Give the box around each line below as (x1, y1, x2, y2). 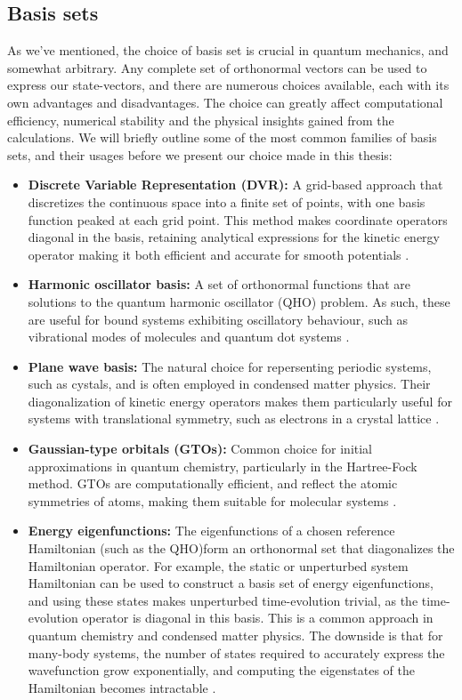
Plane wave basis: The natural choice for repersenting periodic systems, (28, 357, 432, 375)
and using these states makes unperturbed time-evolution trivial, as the (28, 591, 418, 609)
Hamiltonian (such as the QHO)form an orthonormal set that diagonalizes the (28, 539, 455, 558)
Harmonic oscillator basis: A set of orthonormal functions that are (28, 275, 410, 294)
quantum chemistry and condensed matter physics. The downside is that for (28, 626, 443, 645)
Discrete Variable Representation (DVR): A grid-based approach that (28, 175, 443, 194)
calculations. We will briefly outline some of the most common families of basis (7, 128, 437, 147)
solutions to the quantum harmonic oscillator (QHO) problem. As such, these (28, 292, 450, 310)
